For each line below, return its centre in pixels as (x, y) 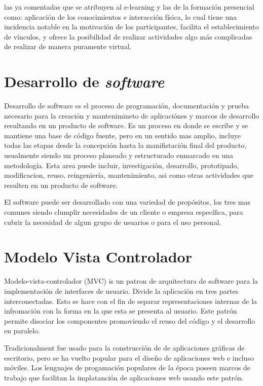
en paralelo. (22, 331)
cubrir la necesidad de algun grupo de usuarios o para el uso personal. (113, 222)
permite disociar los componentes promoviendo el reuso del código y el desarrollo (130, 320)
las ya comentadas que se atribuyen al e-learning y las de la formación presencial (129, 7)
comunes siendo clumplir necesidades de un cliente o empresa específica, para (124, 212)
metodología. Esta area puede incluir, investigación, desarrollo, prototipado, (122, 165)
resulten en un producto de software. (61, 185)
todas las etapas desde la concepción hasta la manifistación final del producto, (125, 145)
